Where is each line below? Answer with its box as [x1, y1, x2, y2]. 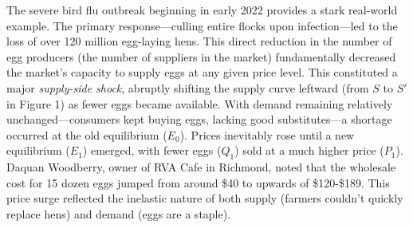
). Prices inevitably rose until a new [179, 126, 355, 143]
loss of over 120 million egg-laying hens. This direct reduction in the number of [6, 33, 392, 49]
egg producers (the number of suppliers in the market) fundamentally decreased [6, 48, 396, 65]
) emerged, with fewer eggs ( [82, 142, 222, 159]
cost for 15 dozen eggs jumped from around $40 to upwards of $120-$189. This [6, 174, 390, 191]
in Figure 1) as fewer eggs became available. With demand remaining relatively [6, 95, 393, 112]
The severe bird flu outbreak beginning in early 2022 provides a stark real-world [6, 2, 398, 18]
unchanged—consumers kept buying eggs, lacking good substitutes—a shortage [6, 111, 392, 128]
